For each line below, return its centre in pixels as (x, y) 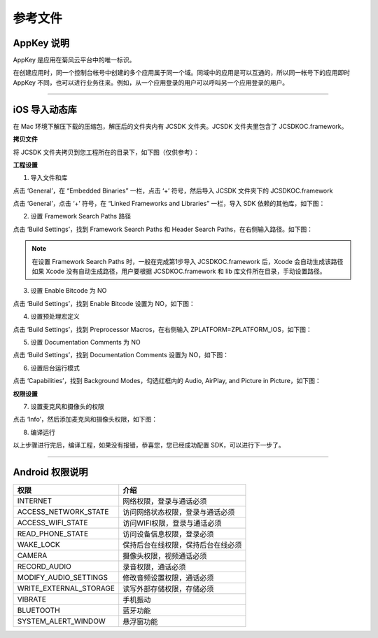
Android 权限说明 (50, 472)
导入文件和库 (49, 178)
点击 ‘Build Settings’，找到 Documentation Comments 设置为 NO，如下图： (121, 355)
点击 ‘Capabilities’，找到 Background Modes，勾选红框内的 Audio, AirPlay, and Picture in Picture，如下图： (167, 381)
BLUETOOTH (38, 611)
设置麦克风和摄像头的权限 (67, 406)
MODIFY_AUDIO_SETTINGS (63, 578)
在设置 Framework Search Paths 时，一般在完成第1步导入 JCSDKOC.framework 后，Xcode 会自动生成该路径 (188, 261)
